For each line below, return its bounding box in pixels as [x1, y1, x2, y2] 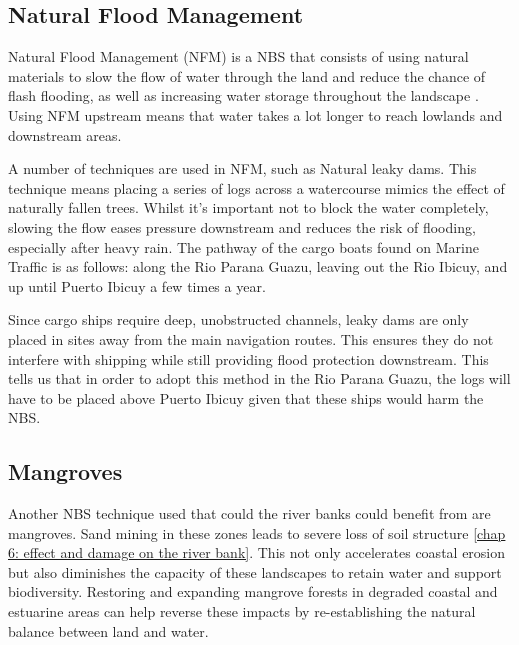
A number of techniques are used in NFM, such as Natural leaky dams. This [8, 158, 477, 179]
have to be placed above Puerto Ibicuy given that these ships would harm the [8, 387, 484, 408]
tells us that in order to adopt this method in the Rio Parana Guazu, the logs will [8, 368, 511, 389]
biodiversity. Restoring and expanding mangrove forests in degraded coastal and [8, 581, 498, 602]
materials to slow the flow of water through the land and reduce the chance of [8, 65, 486, 86]
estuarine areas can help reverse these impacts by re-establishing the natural [8, 601, 476, 622]
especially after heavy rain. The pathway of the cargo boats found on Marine [8, 236, 479, 257]
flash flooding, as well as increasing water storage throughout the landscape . [8, 85, 479, 106]
